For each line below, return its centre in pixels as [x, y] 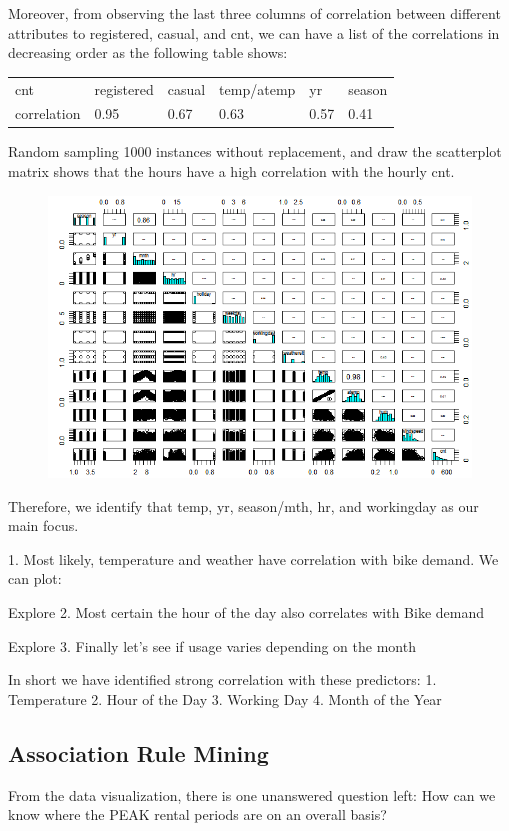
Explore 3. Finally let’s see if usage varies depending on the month [212, 645]
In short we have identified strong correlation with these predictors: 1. [222, 679]
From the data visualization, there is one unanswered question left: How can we [252, 794]
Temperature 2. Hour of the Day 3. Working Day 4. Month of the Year [225, 698]
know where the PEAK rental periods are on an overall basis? [197, 814]
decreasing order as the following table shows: [148, 52]
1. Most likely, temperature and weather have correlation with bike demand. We [253, 558]
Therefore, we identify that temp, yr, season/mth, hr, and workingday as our [243, 505]
